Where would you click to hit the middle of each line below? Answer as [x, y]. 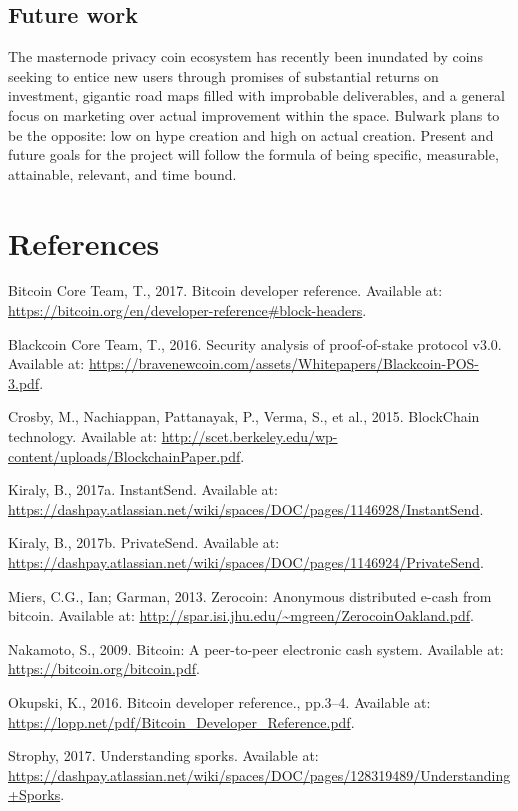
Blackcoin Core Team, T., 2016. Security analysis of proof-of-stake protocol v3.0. [255, 343]
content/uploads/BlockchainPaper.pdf [124, 455]
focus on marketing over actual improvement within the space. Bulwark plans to [254, 114]
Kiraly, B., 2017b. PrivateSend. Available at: [144, 542]
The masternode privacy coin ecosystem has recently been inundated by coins [245, 56]
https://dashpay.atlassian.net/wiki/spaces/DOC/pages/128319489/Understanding [259, 774]
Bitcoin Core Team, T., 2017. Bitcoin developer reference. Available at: [225, 290]
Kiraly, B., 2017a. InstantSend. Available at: [143, 489]
